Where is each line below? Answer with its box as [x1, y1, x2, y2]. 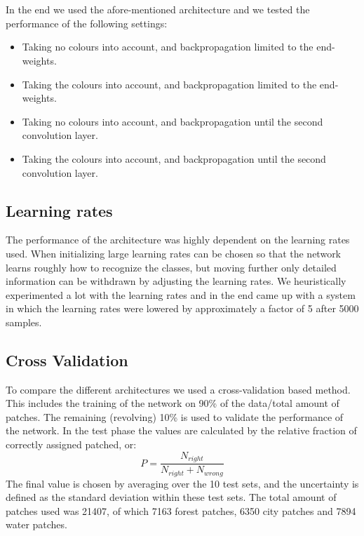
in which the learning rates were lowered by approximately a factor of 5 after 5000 [6, 301, 359, 316]
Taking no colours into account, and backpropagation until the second [22, 114, 323, 128]
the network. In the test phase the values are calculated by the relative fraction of [6, 423, 357, 438]
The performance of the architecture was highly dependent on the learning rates [6, 232, 350, 247]
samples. [6, 314, 42, 329]
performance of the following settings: [6, 15, 168, 30]
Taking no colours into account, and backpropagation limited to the [22, 39, 314, 54]
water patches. [6, 517, 67, 532]
